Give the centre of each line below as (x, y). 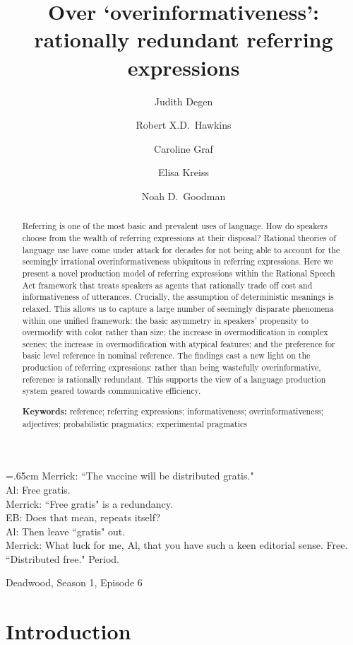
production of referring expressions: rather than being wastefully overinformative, (172, 367)
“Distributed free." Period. (63, 558)
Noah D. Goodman (184, 196)
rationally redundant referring (184, 39)
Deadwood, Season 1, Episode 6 (74, 582)
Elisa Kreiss (184, 172)
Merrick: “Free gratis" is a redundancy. (89, 503)
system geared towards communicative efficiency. (112, 391)
